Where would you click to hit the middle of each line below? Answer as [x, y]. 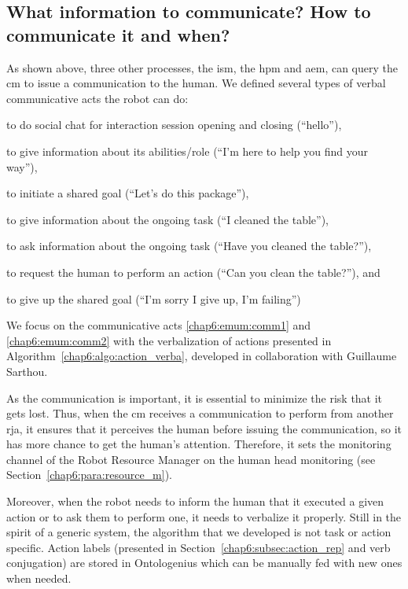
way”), [22, 166]
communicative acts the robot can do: [97, 98]
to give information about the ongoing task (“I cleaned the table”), [168, 219]
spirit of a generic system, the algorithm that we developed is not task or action [199, 532]
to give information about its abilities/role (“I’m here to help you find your [187, 151]
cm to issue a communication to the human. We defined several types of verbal [196, 83]
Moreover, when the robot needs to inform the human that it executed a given [195, 501]
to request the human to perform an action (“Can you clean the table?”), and [193, 272]
